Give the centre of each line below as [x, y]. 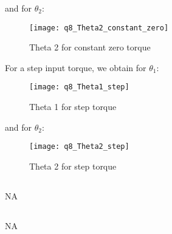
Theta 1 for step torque [73, 107]
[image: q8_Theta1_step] [79, 87]
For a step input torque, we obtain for [76, 67]
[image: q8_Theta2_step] [79, 147]
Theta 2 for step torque [73, 166]
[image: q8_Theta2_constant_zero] [99, 28]
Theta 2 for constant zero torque [90, 47]
